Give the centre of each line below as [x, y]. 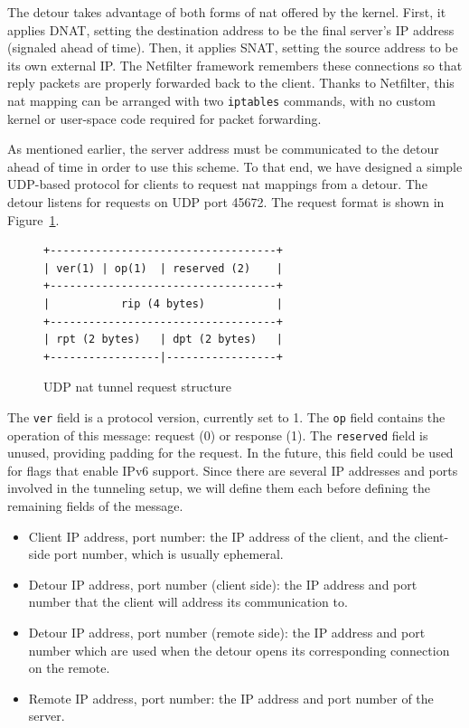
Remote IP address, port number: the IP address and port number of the [231, 698]
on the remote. [69, 668]
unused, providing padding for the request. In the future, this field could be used [230, 453]
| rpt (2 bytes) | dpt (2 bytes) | [163, 340]
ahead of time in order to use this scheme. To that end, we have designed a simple [235, 166]
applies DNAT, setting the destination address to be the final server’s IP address [231, 29]
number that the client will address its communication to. [188, 602]
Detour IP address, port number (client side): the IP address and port [223, 584]
